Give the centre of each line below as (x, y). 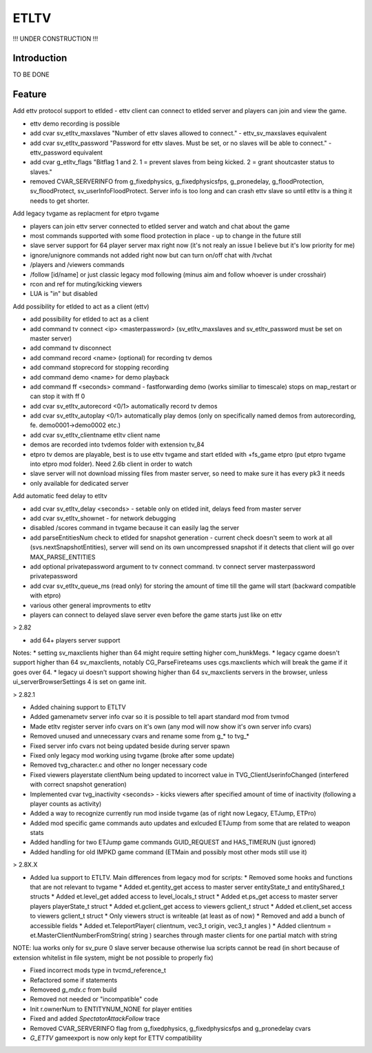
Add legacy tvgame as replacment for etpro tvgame (86, 213)
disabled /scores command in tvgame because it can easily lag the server (135, 528)
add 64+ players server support (75, 640)
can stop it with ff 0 (58, 396)
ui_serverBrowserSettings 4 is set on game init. (80, 682)
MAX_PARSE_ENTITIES (63, 557)
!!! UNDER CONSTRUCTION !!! (55, 39)
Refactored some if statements (74, 980)
